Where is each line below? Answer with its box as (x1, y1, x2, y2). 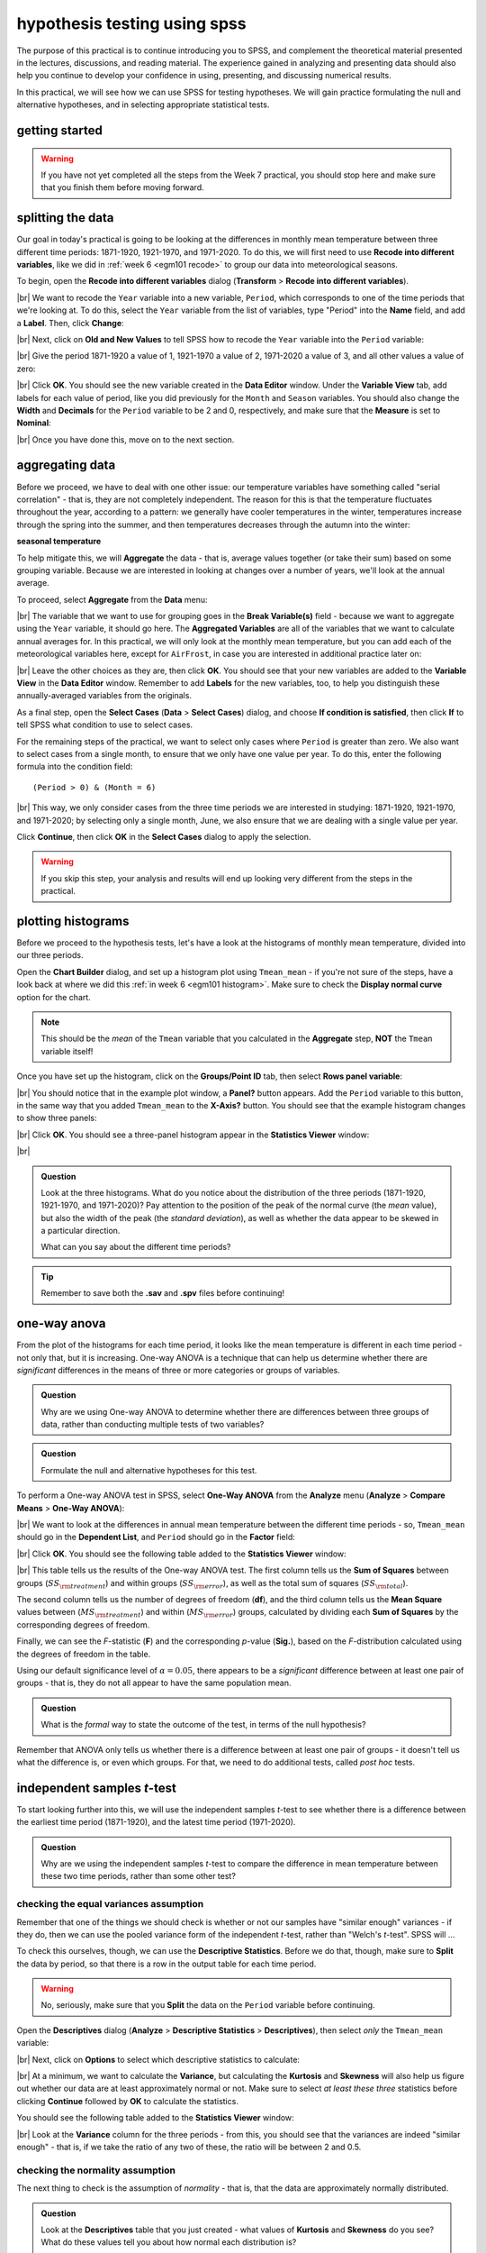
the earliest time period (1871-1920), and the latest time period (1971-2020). (16, 1817, 296, 1828)
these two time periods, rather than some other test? (40, 1871, 236, 1882)
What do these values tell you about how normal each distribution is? (40, 2237, 297, 2248)
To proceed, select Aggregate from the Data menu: (16, 594, 208, 605)
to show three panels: (16, 1113, 97, 1124)
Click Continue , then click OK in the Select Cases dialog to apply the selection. (16, 831, 311, 842)
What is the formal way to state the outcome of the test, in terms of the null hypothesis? (40, 1719, 366, 1730)
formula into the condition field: (16, 762, 133, 772)
